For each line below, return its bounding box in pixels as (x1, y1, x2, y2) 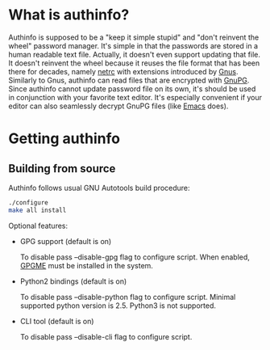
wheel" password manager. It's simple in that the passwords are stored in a (8, 40, 259, 50)
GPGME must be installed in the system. (19, 260, 153, 270)
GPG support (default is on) (19, 236, 112, 246)
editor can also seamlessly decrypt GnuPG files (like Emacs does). (8, 101, 229, 111)
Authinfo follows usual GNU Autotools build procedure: (8, 183, 191, 192)
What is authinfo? (8, 6, 130, 24)
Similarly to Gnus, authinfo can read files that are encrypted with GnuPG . (8, 75, 250, 85)
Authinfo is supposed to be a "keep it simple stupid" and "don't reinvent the (8, 32, 260, 42)
